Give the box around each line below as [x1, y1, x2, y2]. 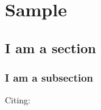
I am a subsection [5, 70, 94, 85]
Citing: [5, 94, 31, 106]
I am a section [5, 38, 96, 57]
